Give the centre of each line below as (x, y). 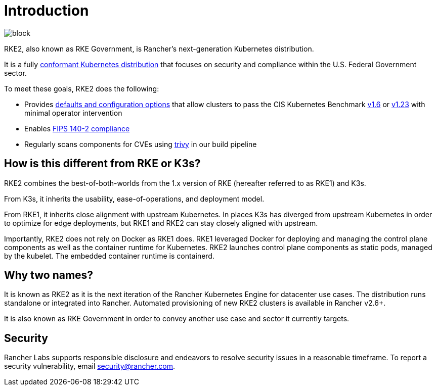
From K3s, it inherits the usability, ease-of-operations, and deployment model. (134, 199)
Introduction (47, 11)
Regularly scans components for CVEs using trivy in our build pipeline (141, 144)
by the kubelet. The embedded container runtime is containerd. (109, 256)
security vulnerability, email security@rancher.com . (90, 366)
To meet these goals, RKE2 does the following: (82, 88)
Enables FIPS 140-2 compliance (77, 128)
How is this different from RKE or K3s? (102, 164)
